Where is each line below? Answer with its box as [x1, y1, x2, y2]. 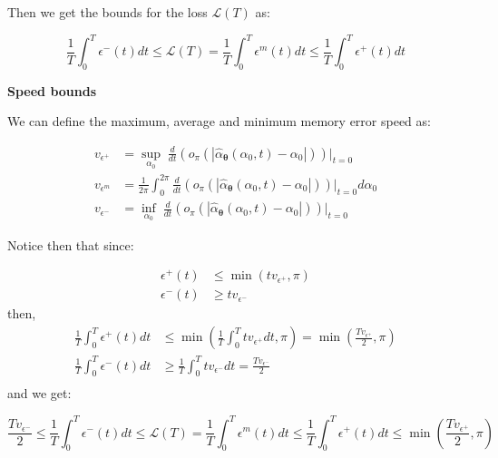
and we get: [7, 384, 72, 403]
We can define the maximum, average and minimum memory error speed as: [7, 112, 431, 131]
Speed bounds [7, 81, 97, 100]
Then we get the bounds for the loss [7, 3, 208, 21]
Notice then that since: [7, 235, 134, 254]
